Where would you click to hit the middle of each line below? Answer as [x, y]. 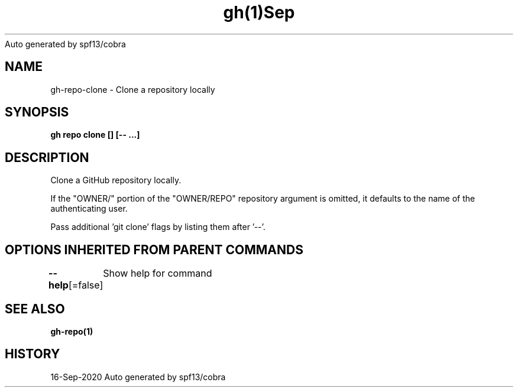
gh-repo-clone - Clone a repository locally [133, 89]
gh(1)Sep [259, 12]
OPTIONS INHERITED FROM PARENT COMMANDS [154, 250]
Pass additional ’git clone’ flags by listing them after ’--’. [158, 227]
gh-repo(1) [72, 331]
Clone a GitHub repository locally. [116, 180]
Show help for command [158, 273]
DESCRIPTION [47, 157]
